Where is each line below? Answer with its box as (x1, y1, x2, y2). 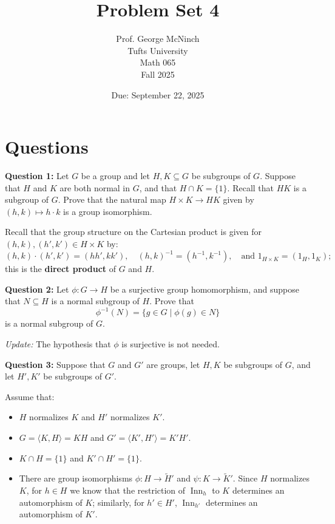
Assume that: (5, 390, 55, 403)
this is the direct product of (5, 262, 117, 275)
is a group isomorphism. (63, 205, 152, 217)
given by (223, 193, 254, 206)
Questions (5, 134, 89, 159)
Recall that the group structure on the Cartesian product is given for (5, 225, 262, 238)
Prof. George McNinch (116, 32, 200, 45)
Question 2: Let (5, 282, 69, 295)
